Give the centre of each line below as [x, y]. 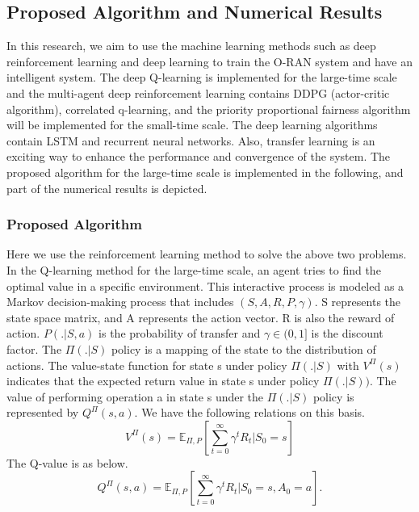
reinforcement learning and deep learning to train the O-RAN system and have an [209, 61]
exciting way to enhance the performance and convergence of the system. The [199, 156]
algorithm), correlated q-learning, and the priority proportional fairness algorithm [209, 109]
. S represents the [358, 302]
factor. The [34, 348]
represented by [43, 412]
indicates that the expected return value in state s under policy [163, 381]
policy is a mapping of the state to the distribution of [243, 348]
